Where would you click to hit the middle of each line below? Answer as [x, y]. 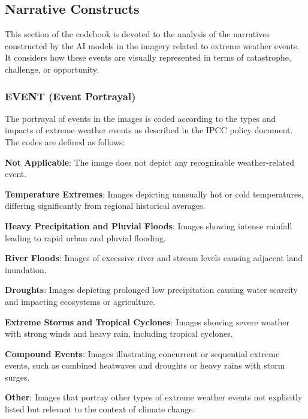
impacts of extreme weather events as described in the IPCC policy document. [149, 130]
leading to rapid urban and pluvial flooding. [85, 237]
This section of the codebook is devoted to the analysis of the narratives [137, 34]
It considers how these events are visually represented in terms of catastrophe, [148, 57]
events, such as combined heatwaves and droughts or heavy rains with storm [145, 365]
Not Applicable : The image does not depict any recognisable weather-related [150, 162]
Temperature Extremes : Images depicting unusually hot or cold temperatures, [154, 194]
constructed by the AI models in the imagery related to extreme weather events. [152, 45]
